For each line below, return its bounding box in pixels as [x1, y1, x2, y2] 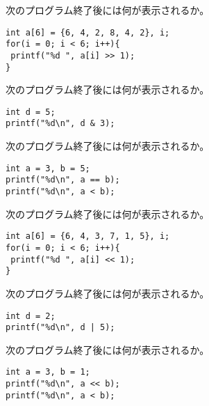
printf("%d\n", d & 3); [6, 118, 115, 129]
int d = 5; [6, 107, 56, 117]
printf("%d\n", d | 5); [6, 322, 115, 333]
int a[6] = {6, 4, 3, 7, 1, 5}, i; [6, 231, 170, 242]
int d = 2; [6, 311, 56, 321]
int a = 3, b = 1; [6, 367, 90, 377]
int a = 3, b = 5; [6, 163, 90, 173]
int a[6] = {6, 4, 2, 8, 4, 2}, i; [6, 27, 170, 38]
